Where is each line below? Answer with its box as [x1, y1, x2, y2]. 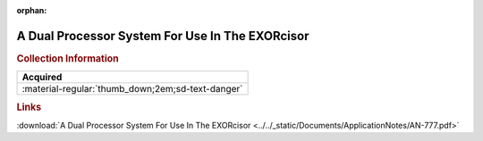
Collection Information [16, 52, 120, 64]
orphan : [16, 5, 47, 15]
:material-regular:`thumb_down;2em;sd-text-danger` [21, 83, 243, 95]
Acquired [21, 71, 63, 84]
